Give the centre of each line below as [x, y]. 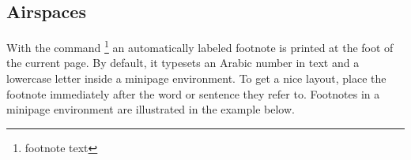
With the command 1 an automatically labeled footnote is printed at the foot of [200, 46]
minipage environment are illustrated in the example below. [151, 109]
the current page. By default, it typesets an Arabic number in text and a [183, 63]
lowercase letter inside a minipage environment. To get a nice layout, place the [196, 78]
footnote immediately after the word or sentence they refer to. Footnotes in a [193, 93]
